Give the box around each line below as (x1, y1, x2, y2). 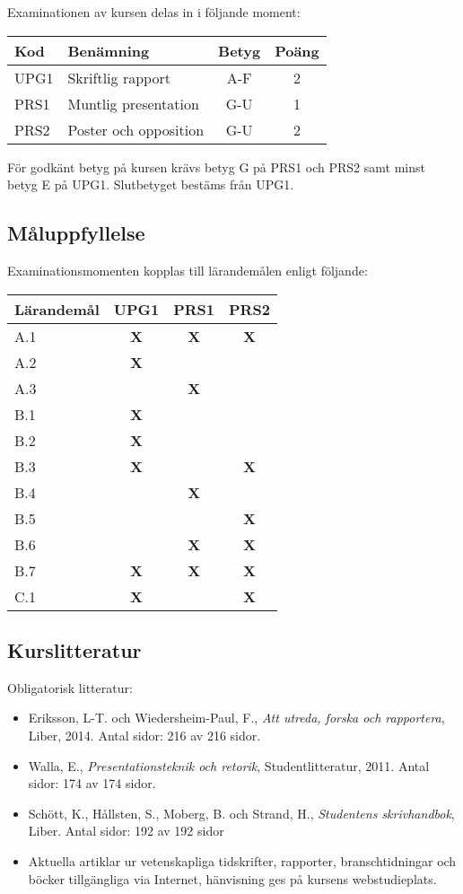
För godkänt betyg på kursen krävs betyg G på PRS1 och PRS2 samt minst (7, 157, 425, 176)
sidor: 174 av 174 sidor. (28, 774, 156, 793)
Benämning (67, 39, 150, 61)
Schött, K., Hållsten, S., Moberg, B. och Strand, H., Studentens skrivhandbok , (28, 803, 455, 822)
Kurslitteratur (7, 635, 142, 663)
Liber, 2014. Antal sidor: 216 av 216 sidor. (28, 725, 261, 744)
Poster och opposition (67, 118, 205, 140)
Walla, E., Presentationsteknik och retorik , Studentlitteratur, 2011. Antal (28, 756, 430, 775)
